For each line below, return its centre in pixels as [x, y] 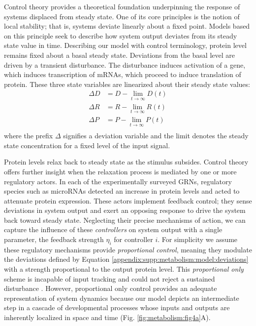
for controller [133, 239]
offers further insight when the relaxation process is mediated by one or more [120, 171]
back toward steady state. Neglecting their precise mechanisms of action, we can [125, 220]
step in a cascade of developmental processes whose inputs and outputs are [117, 307]
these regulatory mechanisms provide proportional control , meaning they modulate [128, 249]
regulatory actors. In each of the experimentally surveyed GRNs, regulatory [118, 181]
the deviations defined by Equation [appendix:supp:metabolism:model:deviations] [126, 259]
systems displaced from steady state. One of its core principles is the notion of [122, 16]
